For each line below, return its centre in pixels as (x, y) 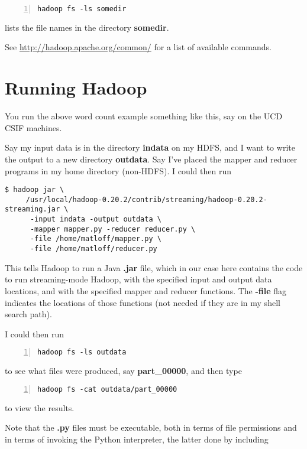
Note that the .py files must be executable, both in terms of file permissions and (151, 427)
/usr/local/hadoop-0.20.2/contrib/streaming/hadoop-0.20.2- (146, 199)
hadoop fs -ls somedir (82, 9)
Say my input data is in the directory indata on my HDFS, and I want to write (150, 147)
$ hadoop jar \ (35, 190)
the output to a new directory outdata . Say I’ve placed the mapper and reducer (151, 159)
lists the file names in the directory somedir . (87, 27)
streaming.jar (33, 209)
